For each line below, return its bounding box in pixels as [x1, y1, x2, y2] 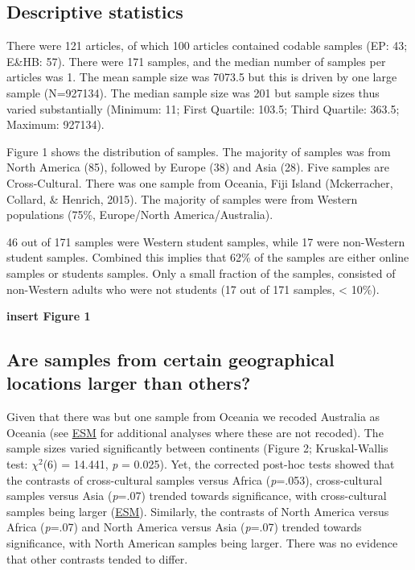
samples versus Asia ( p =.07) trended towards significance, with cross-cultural [6, 487, 387, 504]
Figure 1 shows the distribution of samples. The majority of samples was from [6, 142, 391, 159]
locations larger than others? [6, 370, 251, 395]
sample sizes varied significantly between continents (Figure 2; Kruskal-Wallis [6, 440, 388, 456]
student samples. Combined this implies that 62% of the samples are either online [6, 249, 409, 266]
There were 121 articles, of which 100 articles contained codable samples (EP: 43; [6, 37, 408, 54]
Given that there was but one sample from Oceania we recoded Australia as [6, 408, 380, 425]
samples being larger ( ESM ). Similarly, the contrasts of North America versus [6, 502, 389, 519]
